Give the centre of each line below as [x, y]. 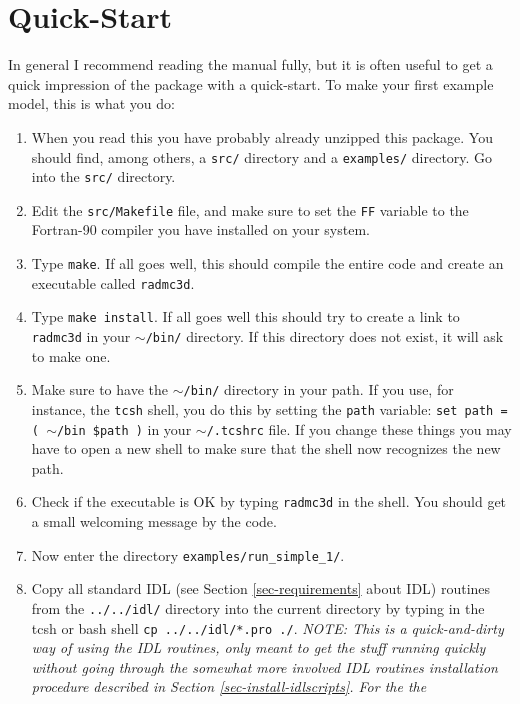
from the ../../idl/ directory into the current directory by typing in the [258, 607]
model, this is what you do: [91, 103]
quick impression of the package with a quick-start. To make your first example [251, 83]
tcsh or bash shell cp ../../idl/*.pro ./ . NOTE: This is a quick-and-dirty [267, 627]
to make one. [71, 355]
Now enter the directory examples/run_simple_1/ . [188, 554]
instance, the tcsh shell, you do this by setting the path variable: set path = [269, 408]
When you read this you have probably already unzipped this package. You [262, 136]
